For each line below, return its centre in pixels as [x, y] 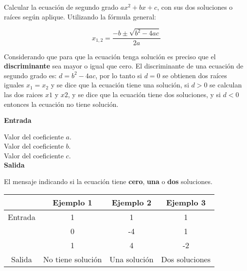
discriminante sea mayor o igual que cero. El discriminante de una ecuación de [124, 66]
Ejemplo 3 [186, 202]
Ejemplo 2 [132, 202]
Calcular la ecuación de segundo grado [61, 7]
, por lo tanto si [119, 75]
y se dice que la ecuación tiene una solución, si [120, 85]
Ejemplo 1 [72, 202]
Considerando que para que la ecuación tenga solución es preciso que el [110, 56]
